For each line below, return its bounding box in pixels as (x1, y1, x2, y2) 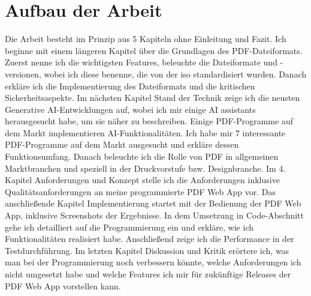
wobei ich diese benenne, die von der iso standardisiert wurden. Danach (44, 67, 307, 80)
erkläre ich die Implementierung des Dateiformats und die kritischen (5, 79, 255, 92)
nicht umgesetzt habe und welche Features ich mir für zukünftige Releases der (5, 268, 291, 280)
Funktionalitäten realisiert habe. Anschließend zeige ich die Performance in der (5, 232, 294, 245)
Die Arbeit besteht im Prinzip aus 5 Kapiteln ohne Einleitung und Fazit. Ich (5, 32, 286, 45)
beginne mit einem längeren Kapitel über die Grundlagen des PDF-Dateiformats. (5, 44, 303, 56)
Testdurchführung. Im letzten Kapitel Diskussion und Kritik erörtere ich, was (5, 244, 289, 256)
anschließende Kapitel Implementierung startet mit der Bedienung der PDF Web (5, 197, 301, 210)
